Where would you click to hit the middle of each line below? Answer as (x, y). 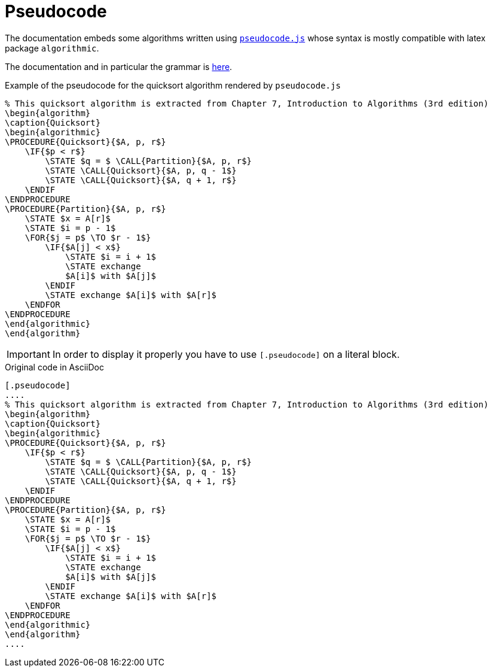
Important (28, 354)
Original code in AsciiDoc (54, 367)
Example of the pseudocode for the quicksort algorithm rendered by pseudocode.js (173, 85)
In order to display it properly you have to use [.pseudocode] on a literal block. (226, 354)
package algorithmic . (52, 48)
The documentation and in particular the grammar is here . (119, 66)
